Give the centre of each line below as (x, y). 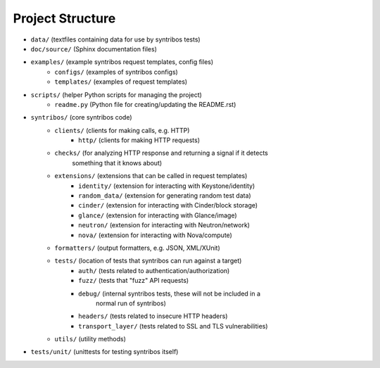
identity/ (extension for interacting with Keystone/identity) (167, 186)
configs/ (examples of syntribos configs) (116, 72)
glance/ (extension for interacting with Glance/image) (158, 215)
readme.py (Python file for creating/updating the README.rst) (145, 104)
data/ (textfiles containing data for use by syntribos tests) (115, 39)
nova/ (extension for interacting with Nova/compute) (155, 235)
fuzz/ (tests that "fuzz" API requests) (134, 281)
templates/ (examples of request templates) (121, 82)
